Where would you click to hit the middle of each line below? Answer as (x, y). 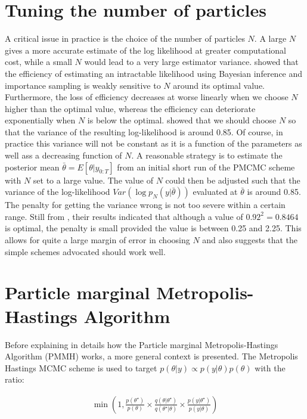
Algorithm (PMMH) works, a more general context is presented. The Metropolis (151, 356)
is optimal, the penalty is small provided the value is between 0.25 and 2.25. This (153, 228)
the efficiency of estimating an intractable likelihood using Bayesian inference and (154, 73)
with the (270, 367)
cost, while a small (38, 62)
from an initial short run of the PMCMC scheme (206, 167)
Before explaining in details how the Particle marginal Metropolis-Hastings (142, 344)
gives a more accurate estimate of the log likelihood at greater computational (145, 50)
